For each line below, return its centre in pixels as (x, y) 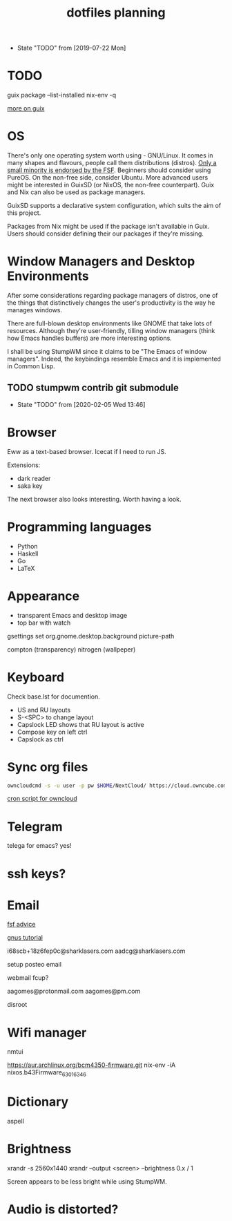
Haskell (28, 553)
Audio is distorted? (63, 1210)
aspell (16, 1121)
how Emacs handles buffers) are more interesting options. (90, 338)
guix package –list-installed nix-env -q (62, 95)
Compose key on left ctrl (52, 732)
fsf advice (21, 925)
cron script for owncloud (42, 799)
